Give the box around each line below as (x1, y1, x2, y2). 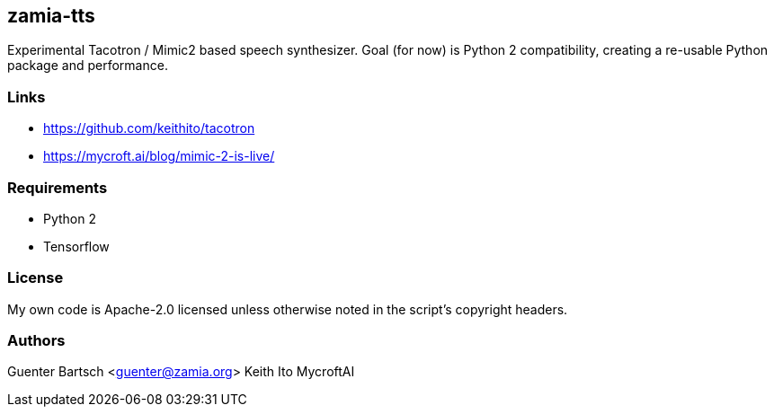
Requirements (7, 178, 108, 197)
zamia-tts (7, 4, 95, 27)
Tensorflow (43, 238, 110, 254)
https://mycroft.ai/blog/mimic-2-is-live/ (43, 148, 275, 164)
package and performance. (7, 57, 168, 74)
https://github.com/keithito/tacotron (43, 120, 255, 137)
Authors (7, 331, 66, 350)
